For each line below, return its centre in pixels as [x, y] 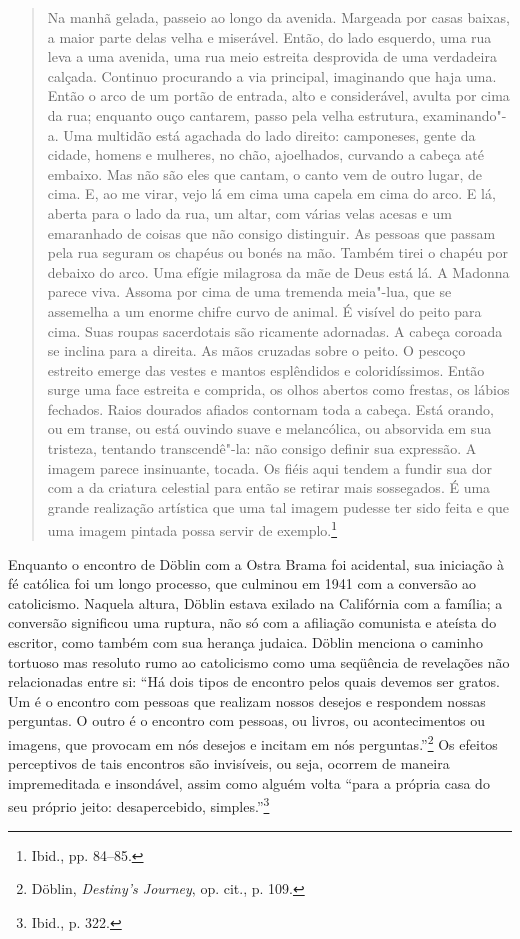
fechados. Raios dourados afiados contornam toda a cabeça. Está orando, [270, 408]
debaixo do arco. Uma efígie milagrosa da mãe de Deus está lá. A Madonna [278, 271]
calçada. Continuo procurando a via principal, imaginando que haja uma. [272, 75]
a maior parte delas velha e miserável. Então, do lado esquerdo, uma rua [269, 36]
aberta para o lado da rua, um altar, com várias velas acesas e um [249, 212]
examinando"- [465, 114]
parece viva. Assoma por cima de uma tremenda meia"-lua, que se [249, 291]
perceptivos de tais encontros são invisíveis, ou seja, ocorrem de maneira [229, 763]
